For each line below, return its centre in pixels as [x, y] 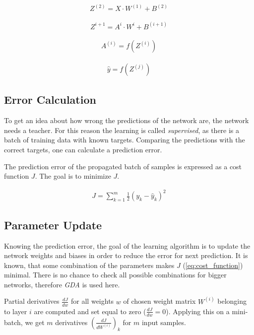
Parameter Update [53, 225]
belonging [232, 301]
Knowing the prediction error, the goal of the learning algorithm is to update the [127, 245]
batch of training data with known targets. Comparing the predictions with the [125, 140]
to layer [16, 311]
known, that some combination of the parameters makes [89, 265]
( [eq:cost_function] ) [213, 265]
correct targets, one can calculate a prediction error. [83, 149]
